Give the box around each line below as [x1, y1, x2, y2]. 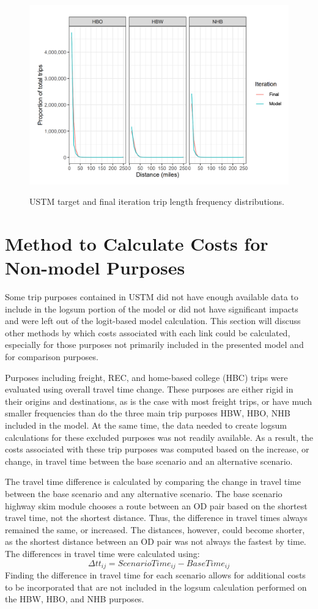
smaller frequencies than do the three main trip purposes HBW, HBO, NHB [5, 407, 290, 419]
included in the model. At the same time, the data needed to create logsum [5, 419, 287, 431]
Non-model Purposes [5, 255, 185, 280]
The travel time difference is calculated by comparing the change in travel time [5, 475, 301, 488]
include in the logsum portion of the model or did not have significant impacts [5, 302, 298, 315]
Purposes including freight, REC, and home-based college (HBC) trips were [5, 371, 288, 383]
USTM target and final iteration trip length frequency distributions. [29, 195, 284, 208]
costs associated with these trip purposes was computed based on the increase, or [5, 443, 309, 456]
